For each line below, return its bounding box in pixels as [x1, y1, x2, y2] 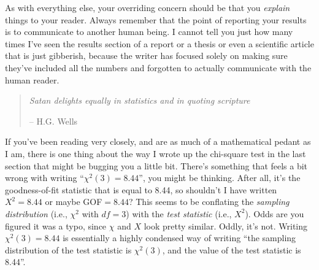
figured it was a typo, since [5, 219, 107, 232]
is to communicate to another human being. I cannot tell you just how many [5, 25, 293, 38]
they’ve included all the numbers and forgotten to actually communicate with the [5, 61, 312, 74]
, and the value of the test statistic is [162, 243, 301, 256]
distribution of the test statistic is [5, 243, 132, 256]
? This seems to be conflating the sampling [128, 195, 290, 208]
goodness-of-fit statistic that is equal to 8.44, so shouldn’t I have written [5, 183, 277, 196]
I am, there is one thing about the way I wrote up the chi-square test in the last [5, 147, 306, 160]
